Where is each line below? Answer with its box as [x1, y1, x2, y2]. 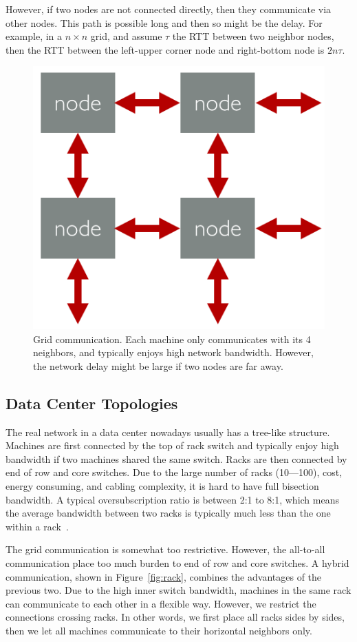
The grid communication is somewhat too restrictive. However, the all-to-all [6, 542, 325, 557]
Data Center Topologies [6, 392, 178, 413]
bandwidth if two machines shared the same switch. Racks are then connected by [6, 451, 347, 466]
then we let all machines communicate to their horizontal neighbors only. [6, 623, 312, 637]
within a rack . [6, 519, 69, 533]
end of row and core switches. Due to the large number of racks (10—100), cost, [6, 465, 343, 479]
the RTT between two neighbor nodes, [172, 29, 334, 43]
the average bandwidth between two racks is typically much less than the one [6, 506, 331, 520]
